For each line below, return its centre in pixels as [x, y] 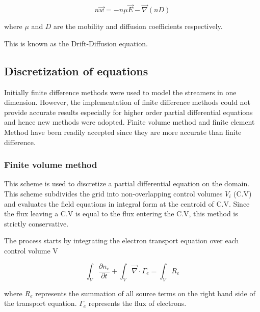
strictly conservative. [36, 223]
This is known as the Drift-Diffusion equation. [76, 43]
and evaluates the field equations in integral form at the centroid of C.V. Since [127, 203]
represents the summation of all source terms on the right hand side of [145, 293]
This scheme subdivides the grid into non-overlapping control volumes [113, 193]
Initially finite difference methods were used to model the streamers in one [120, 92]
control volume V [31, 250]
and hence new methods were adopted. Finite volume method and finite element [129, 122]
